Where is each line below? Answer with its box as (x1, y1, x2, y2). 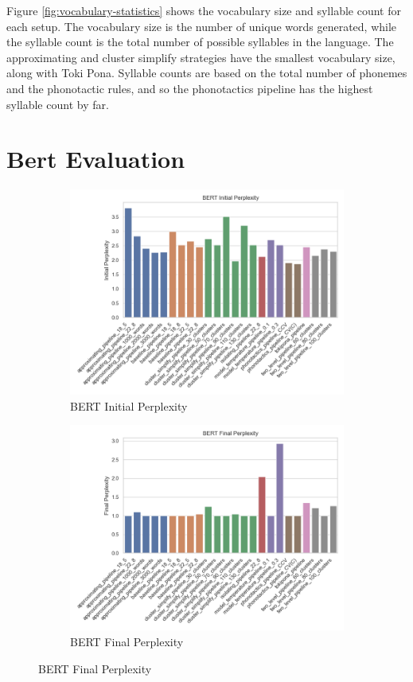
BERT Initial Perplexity (70, 397, 188, 414)
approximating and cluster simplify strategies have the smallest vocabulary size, (6, 49, 395, 65)
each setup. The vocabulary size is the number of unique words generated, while (6, 18, 397, 34)
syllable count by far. (6, 95, 109, 112)
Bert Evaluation (6, 142, 185, 175)
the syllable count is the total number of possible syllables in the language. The (6, 33, 394, 50)
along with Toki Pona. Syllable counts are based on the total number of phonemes (6, 64, 407, 81)
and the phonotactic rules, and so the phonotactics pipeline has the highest (6, 80, 373, 96)
